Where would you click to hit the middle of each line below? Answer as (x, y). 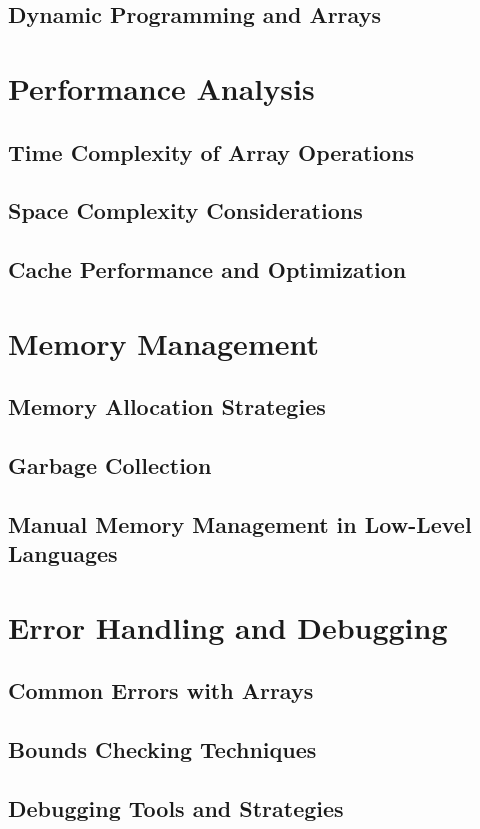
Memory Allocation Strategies (167, 406)
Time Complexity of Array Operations (211, 151)
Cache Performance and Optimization (207, 269)
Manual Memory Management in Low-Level (240, 523)
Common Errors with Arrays (161, 690)
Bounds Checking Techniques (162, 749)
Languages (63, 553)
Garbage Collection (110, 465)
